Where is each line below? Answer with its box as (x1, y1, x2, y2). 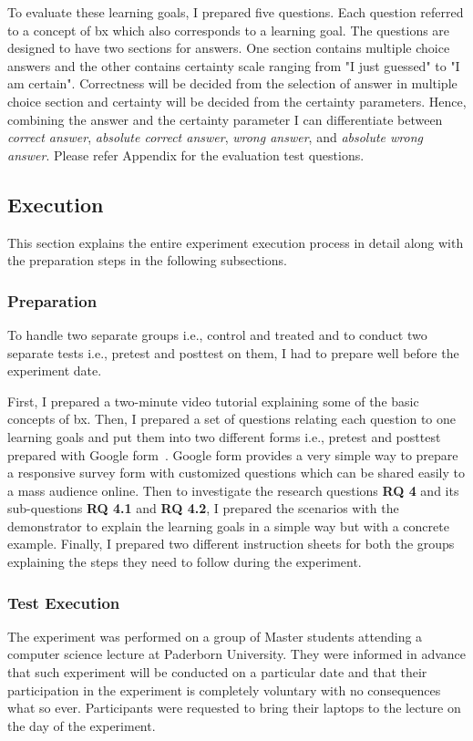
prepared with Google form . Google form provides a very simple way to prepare (7, 445, 458, 464)
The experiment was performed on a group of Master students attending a (7, 626, 423, 645)
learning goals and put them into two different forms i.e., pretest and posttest (7, 427, 441, 446)
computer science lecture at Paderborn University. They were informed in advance (7, 644, 467, 664)
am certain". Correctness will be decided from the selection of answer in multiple (7, 74, 458, 93)
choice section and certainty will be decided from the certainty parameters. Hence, (7, 91, 467, 110)
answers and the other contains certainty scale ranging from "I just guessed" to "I (7, 56, 460, 75)
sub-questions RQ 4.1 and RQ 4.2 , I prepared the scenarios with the (7, 499, 399, 518)
